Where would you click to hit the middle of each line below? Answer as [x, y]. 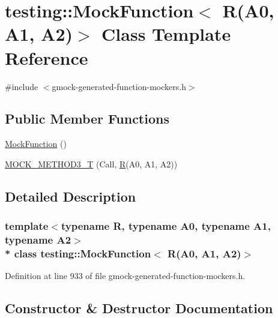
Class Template [166, 34]
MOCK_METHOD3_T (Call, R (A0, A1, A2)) [91, 163]
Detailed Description [71, 196]
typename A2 [38, 240]
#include [22, 86]
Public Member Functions [87, 118]
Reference [47, 57]
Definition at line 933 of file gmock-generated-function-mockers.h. [125, 276]
